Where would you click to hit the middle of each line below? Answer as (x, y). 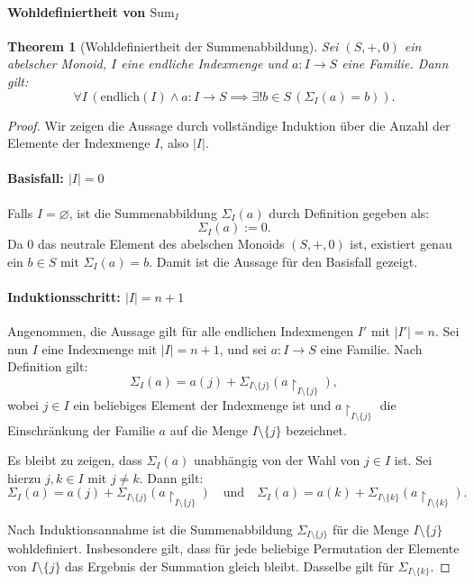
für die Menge (370, 529)
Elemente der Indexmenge (79, 143)
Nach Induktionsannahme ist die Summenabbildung (150, 529)
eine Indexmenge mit (99, 348)
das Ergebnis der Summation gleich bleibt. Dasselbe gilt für (229, 566)
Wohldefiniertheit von (77, 11)
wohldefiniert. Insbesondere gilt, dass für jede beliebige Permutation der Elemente (233, 548)
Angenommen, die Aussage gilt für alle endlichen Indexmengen (181, 331)
